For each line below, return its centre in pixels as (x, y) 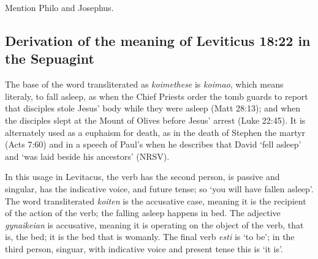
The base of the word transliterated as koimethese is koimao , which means (144, 84)
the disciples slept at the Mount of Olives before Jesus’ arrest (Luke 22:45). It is (155, 120)
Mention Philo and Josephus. (59, 7)
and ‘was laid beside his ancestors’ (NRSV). (87, 156)
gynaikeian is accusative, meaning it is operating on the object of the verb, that (154, 224)
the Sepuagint (50, 58)
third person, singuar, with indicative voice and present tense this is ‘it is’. (144, 248)
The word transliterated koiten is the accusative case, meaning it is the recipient (156, 201)
